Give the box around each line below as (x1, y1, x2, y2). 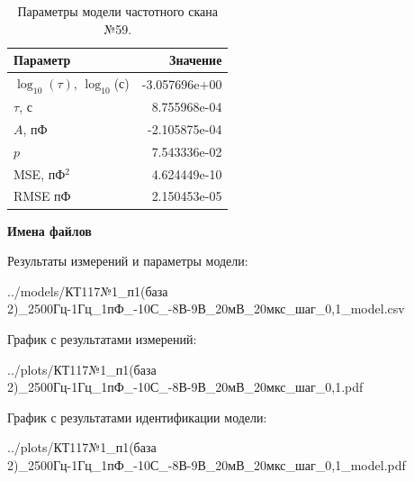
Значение (169, 50, 222, 69)
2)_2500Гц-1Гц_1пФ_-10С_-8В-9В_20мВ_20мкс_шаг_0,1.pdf (7, 377, 364, 396)
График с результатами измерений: (7, 329, 197, 348)
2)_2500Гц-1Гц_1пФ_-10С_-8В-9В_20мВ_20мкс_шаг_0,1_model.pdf (7, 455, 406, 474)
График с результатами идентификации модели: (7, 407, 267, 426)
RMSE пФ (13, 186, 71, 205)
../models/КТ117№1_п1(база (7, 281, 168, 300)
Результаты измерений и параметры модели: (7, 251, 248, 270)
